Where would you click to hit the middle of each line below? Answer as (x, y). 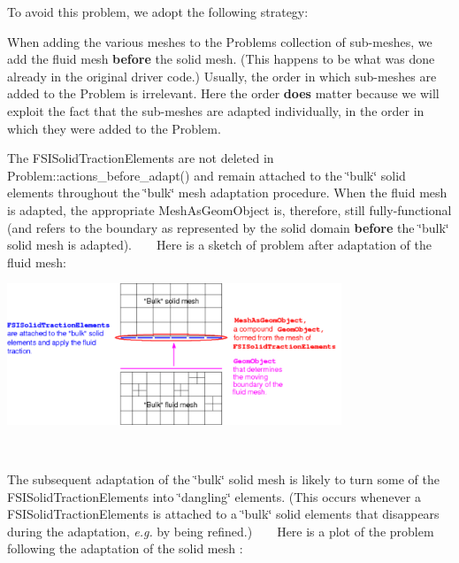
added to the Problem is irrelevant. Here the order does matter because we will (223, 93)
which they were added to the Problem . (114, 128)
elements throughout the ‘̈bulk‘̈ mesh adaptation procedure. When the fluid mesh (227, 193)
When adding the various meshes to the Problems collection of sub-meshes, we (220, 41)
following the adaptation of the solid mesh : (125, 548)
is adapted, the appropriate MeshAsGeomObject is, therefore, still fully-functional (229, 209)
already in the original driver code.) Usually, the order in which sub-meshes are (222, 76)
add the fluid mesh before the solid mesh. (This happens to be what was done (221, 59)
